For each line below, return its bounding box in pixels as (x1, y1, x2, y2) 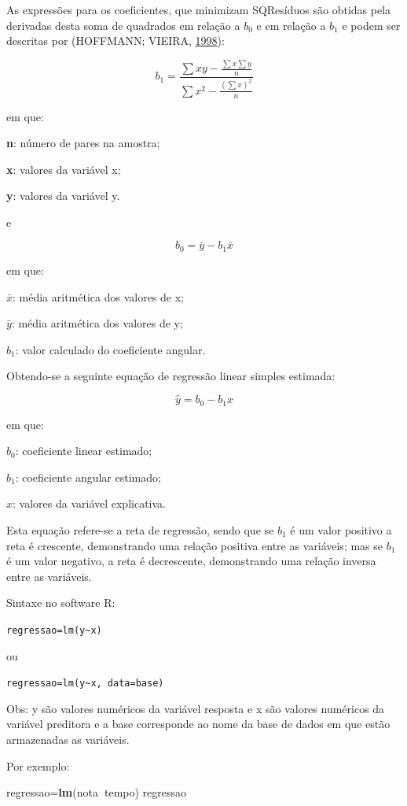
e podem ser (342, 17, 401, 33)
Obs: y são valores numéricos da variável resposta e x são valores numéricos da (6, 700, 385, 716)
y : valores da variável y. (6, 187, 120, 204)
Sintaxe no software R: (6, 594, 115, 611)
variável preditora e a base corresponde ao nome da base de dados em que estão (6, 715, 390, 732)
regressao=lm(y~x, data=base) (6, 678, 164, 690)
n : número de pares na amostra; (6, 135, 160, 151)
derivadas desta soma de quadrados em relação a (6, 17, 240, 33)
